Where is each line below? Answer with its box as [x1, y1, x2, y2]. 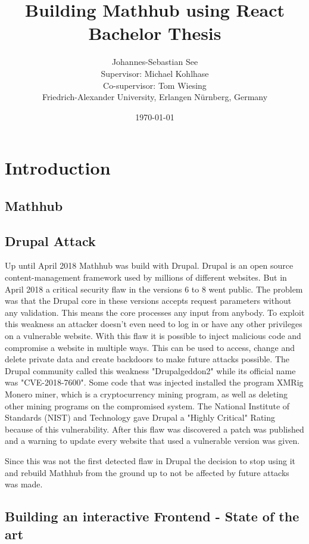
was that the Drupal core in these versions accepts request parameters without [5, 294, 292, 307]
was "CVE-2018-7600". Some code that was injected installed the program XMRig [5, 376, 304, 388]
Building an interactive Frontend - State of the [5, 507, 299, 526]
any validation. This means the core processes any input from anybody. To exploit [5, 306, 305, 318]
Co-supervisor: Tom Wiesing [103, 79, 207, 91]
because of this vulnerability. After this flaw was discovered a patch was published [5, 422, 304, 435]
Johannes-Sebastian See [111, 55, 198, 68]
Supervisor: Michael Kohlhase [101, 67, 209, 79]
